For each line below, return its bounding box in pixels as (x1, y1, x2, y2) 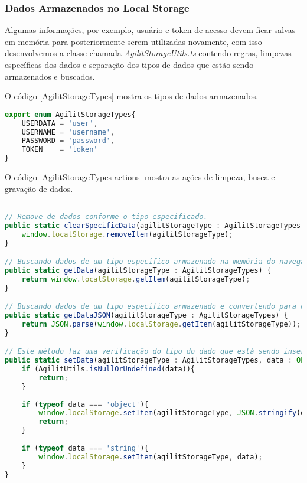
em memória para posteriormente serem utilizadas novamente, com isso (5, 35, 262, 47)
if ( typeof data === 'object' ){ (21, 400, 149, 409)
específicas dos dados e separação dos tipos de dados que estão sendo (5, 58, 254, 70)
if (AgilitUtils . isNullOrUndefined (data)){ (21, 365, 195, 374)
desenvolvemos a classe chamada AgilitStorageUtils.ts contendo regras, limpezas (5, 47, 292, 59)
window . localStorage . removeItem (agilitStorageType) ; (21, 230, 233, 239)
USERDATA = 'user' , (21, 119, 98, 128)
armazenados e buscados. (5, 70, 95, 82)
